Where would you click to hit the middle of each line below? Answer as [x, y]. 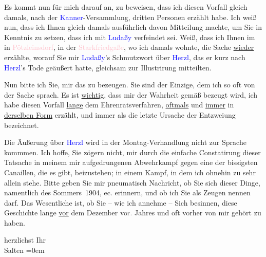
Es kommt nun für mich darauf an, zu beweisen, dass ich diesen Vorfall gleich [126, 7]
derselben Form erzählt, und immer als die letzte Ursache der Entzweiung [120, 114]
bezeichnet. [22, 125]
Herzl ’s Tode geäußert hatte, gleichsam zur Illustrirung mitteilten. [108, 67]
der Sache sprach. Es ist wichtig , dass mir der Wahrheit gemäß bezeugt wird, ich [131, 94]
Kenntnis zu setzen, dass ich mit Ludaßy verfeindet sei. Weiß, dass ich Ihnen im [130, 37]
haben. [15, 222]
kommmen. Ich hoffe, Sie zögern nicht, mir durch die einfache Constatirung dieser [132, 152]
